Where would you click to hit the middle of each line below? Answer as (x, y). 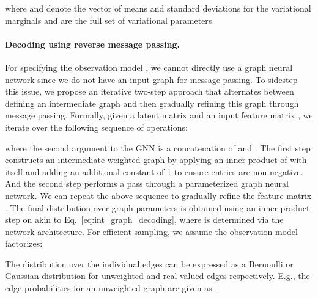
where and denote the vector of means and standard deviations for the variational (158, 8)
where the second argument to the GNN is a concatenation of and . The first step (158, 147)
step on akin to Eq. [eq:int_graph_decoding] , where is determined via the (144, 220)
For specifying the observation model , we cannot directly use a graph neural (149, 67)
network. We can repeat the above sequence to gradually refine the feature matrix (158, 195)
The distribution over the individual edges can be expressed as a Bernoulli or (149, 263)
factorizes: (24, 243)
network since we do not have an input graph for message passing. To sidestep (151, 79)
